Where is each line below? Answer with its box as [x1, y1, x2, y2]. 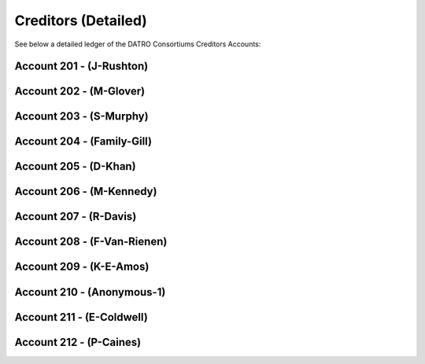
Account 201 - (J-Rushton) [14, 60, 149, 73]
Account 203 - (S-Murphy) [14, 110, 149, 123]
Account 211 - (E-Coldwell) [14, 311, 149, 324]
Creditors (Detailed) [14, 12, 147, 29]
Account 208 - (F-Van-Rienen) [14, 235, 168, 248]
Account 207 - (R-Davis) [14, 210, 137, 223]
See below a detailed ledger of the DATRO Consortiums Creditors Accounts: [14, 39, 261, 49]
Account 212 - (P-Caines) [14, 335, 142, 349]
